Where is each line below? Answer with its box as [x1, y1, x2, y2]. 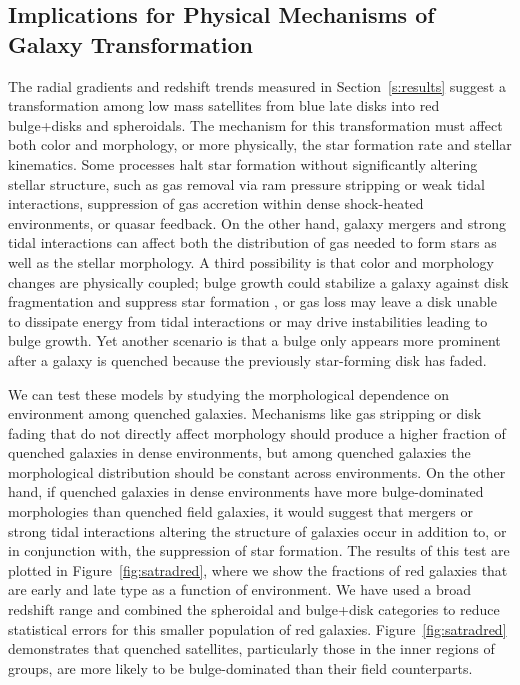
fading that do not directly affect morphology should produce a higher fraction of [8, 422, 506, 443]
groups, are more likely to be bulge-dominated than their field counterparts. [8, 657, 473, 678]
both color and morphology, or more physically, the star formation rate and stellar [8, 134, 512, 155]
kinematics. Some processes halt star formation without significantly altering [8, 153, 478, 174]
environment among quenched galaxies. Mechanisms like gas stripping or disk [8, 403, 482, 424]
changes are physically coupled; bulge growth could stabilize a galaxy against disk [8, 271, 509, 292]
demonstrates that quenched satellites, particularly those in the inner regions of [8, 638, 495, 659]
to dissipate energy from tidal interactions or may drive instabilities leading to [8, 310, 488, 331]
